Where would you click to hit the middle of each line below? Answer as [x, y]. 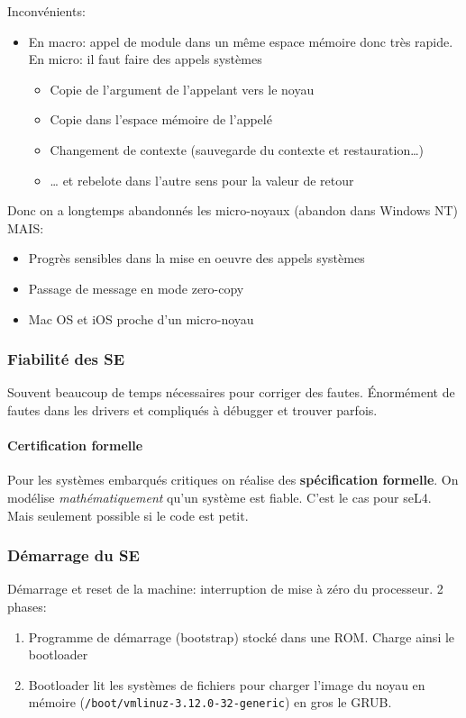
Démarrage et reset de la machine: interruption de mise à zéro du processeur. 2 [225, 589]
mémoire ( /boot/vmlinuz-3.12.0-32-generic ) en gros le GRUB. [210, 702]
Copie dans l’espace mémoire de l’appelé [161, 119]
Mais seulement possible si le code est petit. [128, 515]
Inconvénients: [46, 11]
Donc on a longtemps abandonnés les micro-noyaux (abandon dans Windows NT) [233, 210]
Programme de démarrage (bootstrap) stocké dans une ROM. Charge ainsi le [242, 636]
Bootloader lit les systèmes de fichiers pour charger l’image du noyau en [227, 684]
